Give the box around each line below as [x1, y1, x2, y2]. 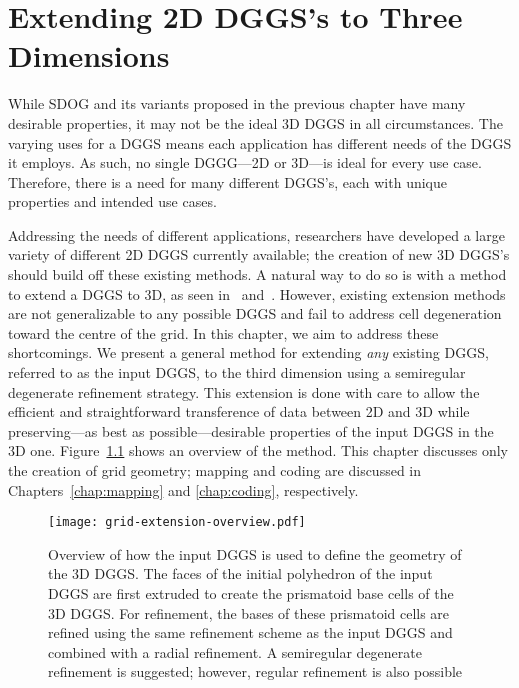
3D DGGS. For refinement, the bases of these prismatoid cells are [48, 602, 450, 623]
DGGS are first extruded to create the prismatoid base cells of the [48, 583, 454, 604]
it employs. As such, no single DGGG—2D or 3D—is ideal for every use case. [8, 152, 482, 173]
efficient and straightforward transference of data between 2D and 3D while [8, 401, 470, 422]
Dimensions [8, 35, 170, 76]
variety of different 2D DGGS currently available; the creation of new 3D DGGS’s [8, 244, 510, 265]
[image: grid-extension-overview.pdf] [48, 515, 306, 530]
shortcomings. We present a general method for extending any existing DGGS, [8, 342, 489, 363]
